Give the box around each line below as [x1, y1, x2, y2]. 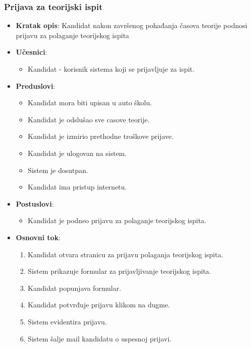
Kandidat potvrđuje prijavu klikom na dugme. [28, 299, 170, 310]
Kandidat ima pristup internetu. [28, 182, 127, 192]
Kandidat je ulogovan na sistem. [28, 147, 127, 158]
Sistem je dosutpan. [28, 164, 88, 175]
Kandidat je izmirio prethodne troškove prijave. [28, 131, 174, 141]
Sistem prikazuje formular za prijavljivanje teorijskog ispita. [28, 266, 211, 276]
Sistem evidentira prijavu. [28, 316, 107, 326]
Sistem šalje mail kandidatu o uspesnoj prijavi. [28, 333, 172, 343]
